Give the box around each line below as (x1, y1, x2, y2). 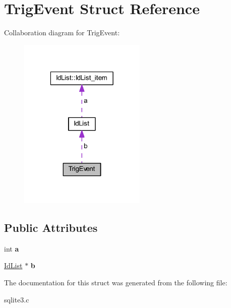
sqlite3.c (4, 294, 29, 304)
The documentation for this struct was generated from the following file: (4, 277, 227, 287)
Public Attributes (4, 219, 98, 235)
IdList (4, 260, 23, 271)
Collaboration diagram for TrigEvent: (4, 27, 120, 38)
